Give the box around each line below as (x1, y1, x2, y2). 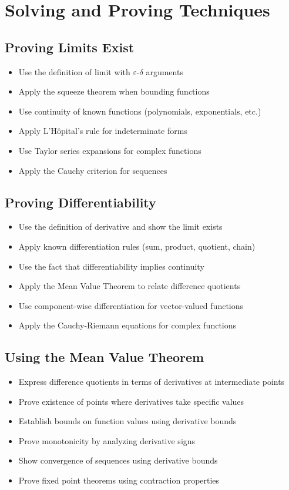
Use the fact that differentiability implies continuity (18, 260, 204, 272)
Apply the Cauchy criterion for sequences (18, 164, 167, 176)
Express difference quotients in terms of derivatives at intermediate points (18, 375, 285, 388)
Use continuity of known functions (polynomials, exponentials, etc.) (18, 105, 261, 117)
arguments (146, 65, 183, 78)
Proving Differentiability (5, 193, 156, 211)
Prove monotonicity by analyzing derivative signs (18, 434, 196, 447)
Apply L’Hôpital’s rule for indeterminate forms (18, 125, 187, 137)
